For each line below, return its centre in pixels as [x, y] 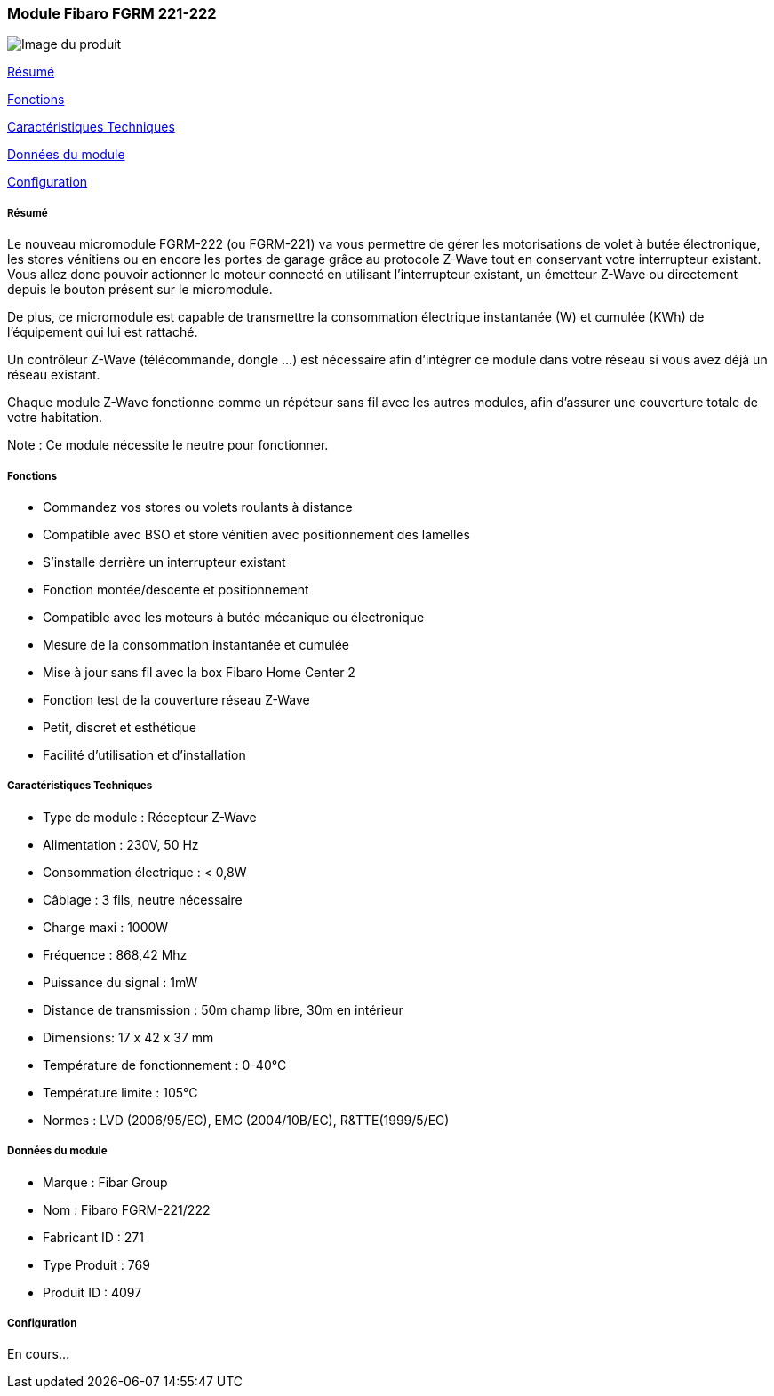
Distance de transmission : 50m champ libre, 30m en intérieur [223, 1009]
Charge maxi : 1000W [106, 927]
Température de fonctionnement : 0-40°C [165, 1065]
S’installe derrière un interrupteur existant [164, 562]
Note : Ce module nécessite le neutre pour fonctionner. [168, 445]
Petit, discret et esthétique [120, 727]
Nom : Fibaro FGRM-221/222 [127, 1209]
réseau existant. [54, 375]
